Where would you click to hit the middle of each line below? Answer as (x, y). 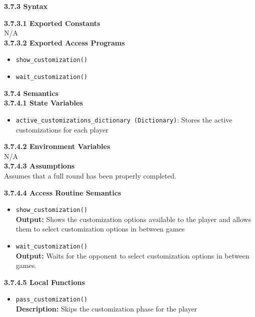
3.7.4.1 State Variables (43, 103)
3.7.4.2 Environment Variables (57, 146)
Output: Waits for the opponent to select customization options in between (132, 255)
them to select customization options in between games (100, 229)
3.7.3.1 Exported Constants (52, 23)
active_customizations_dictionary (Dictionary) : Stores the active (124, 119)
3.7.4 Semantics (31, 93)
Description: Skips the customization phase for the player (106, 309)
